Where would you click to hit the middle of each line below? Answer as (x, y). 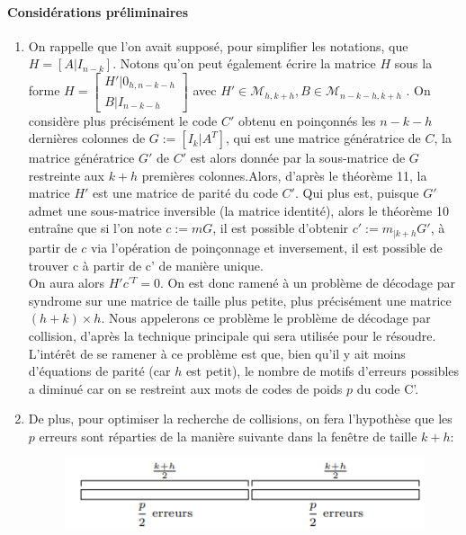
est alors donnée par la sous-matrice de (298, 158)
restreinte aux (66, 175)
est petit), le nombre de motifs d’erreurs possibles (323, 371)
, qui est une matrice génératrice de (323, 138)
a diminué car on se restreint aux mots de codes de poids (185, 388)
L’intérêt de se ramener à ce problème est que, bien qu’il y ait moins (217, 353)
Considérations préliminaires (98, 11)
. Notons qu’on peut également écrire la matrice (244, 63)
